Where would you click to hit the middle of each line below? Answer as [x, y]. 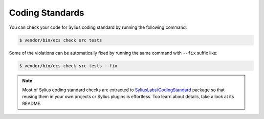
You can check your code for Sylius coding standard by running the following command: [98, 27]
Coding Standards [47, 13]
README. [32, 103]
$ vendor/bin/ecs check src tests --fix [68, 66]
